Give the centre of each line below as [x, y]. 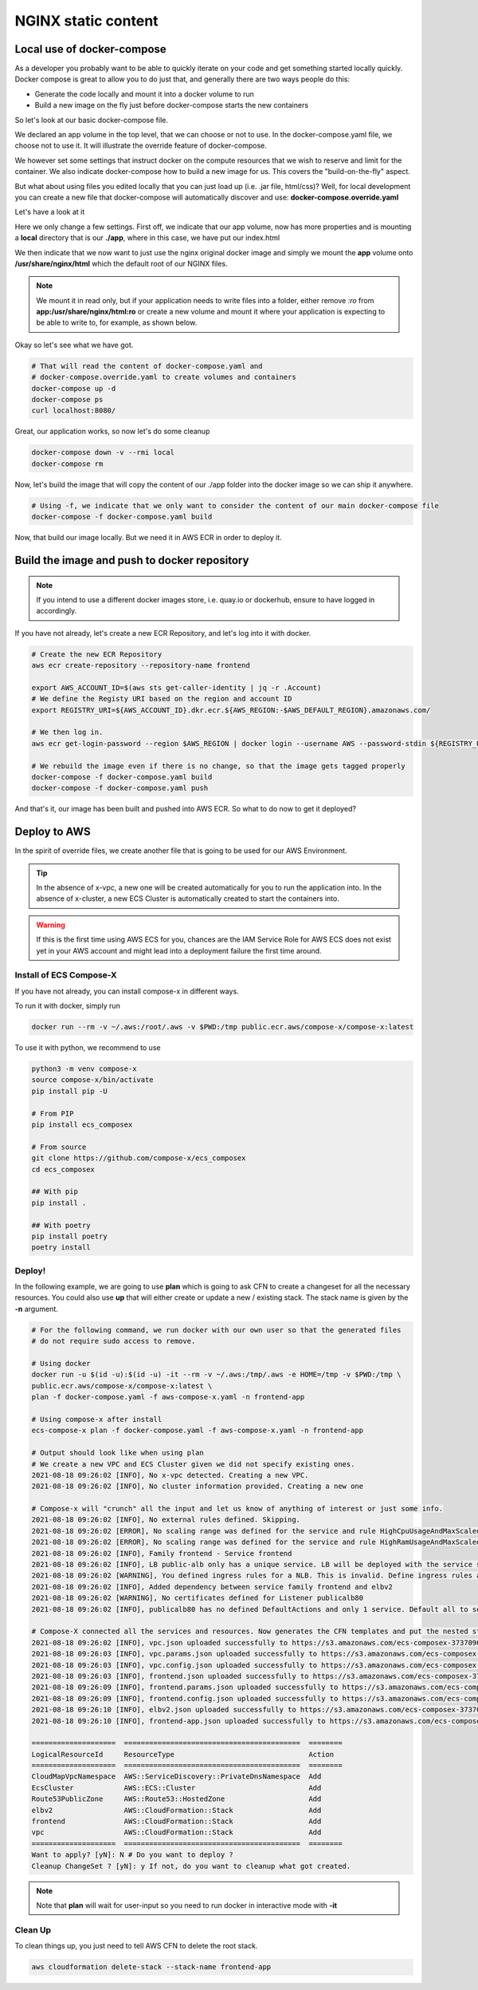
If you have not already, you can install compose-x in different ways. [127, 991]
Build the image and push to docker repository [132, 560]
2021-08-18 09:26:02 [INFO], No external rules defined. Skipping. [166, 1520]
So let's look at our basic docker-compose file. [92, 120]
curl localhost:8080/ [74, 411]
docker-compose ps [67, 400]
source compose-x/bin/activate [93, 1080]
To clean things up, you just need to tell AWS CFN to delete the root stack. [136, 1946]
